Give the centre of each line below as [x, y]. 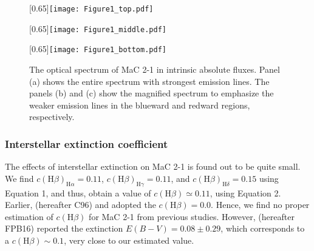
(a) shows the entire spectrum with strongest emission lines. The [149, 81]
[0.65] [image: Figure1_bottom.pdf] [98, 49]
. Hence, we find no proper [260, 205]
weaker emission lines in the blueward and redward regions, [140, 105]
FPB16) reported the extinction [64, 228]
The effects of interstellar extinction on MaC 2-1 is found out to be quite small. [153, 166]
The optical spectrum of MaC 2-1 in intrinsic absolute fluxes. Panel [155, 69]
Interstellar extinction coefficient [87, 143]
